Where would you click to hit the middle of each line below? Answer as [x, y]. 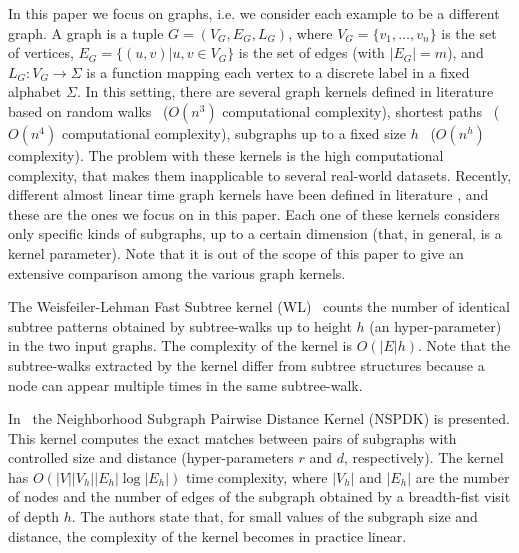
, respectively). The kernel [424, 457]
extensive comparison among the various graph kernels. [177, 272]
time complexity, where [256, 476]
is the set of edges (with [311, 52]
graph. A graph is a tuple [86, 32]
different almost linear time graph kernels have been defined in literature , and [248, 194]
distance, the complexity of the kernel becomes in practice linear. [207, 535]
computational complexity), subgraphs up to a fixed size [233, 132]
